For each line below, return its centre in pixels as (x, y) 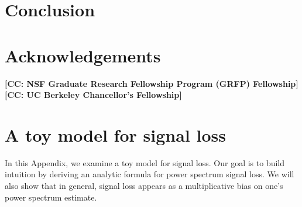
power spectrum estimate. (51, 197)
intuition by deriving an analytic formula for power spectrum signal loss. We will (150, 174)
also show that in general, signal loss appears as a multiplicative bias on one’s (144, 185)
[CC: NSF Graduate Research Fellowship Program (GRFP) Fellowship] (152, 83)
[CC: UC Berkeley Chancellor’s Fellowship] (93, 95)
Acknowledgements (83, 55)
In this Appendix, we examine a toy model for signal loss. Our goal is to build (145, 162)
